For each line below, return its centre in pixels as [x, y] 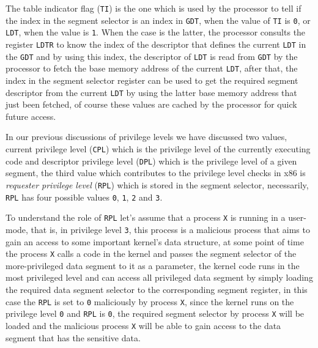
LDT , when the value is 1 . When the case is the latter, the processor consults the [156, 32]
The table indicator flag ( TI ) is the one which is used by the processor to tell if [153, 8]
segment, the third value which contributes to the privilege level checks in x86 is [156, 173]
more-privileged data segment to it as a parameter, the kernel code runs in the [153, 265]
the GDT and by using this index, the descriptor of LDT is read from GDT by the [152, 56]
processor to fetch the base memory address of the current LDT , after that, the [152, 68]
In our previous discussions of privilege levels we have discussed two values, [146, 137]
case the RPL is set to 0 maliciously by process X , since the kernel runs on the [150, 301]
